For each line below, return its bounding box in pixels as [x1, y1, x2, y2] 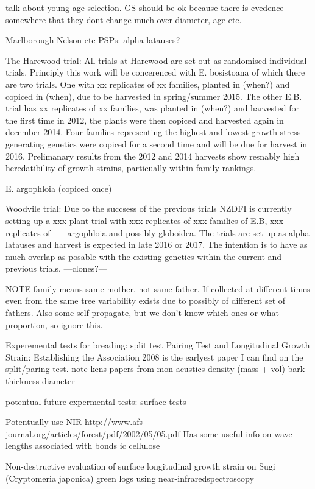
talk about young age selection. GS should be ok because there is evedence [5, 1, 284, 13]
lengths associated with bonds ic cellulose [5, 439, 160, 452]
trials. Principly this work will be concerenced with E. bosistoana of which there [5, 66, 305, 79]
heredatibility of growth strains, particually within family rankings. [5, 161, 257, 174]
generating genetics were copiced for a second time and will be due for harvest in [5, 137, 308, 150]
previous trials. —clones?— [5, 262, 107, 275]
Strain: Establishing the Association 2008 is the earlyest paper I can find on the [5, 350, 303, 363]
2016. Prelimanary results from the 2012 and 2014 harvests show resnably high [5, 149, 300, 162]
